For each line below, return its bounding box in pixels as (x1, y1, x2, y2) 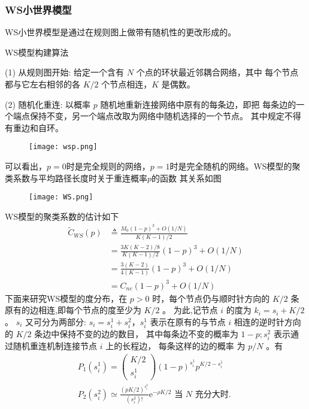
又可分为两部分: (25, 315, 86, 328)
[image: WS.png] (29, 193, 93, 202)
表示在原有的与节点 (150, 315, 226, 328)
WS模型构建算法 (5, 46, 69, 58)
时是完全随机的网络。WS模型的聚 (169, 160, 301, 172)
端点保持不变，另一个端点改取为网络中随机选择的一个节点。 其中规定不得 (13, 110, 301, 122)
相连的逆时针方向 (234, 315, 301, 328)
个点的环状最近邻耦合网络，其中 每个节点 (136, 66, 299, 78)
